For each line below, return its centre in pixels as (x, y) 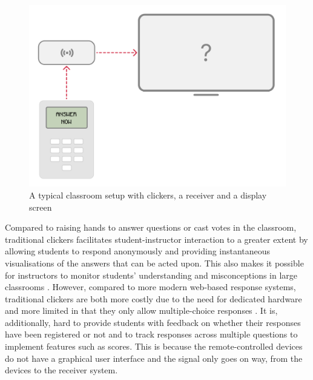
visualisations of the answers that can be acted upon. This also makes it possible (154, 263)
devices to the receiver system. (61, 370)
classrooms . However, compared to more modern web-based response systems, (150, 287)
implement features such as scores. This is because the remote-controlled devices (154, 346)
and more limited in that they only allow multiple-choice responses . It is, (141, 310)
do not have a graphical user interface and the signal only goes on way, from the (154, 358)
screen (41, 207)
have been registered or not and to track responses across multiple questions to (151, 334)
